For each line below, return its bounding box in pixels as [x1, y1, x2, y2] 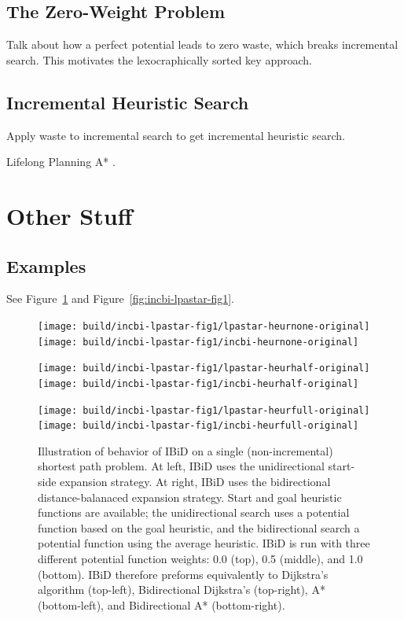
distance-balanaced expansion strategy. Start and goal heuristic [38, 488, 342, 505]
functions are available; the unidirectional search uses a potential [38, 504, 350, 521]
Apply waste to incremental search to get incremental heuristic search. [6, 127, 345, 143]
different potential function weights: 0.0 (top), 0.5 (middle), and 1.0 [38, 551, 363, 567]
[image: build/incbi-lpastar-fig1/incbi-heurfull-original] [38, 420, 359, 432]
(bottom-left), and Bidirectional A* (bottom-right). [38, 596, 285, 613]
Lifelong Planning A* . [6, 153, 116, 170]
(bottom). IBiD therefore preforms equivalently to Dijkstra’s [38, 566, 329, 582]
